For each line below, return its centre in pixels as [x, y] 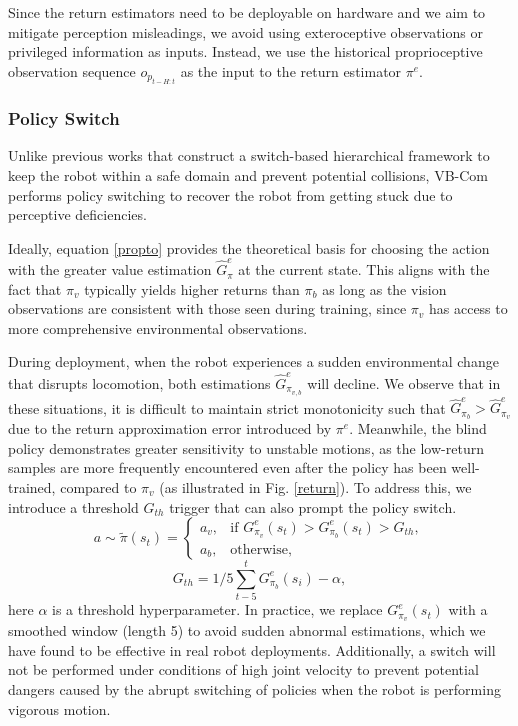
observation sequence [72, 70]
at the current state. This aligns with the [364, 269]
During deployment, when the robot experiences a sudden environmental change [253, 361]
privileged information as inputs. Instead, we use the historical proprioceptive [245, 51]
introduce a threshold [73, 506]
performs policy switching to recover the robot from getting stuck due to [230, 194]
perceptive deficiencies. [77, 214]
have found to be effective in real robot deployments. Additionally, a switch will [252, 649]
